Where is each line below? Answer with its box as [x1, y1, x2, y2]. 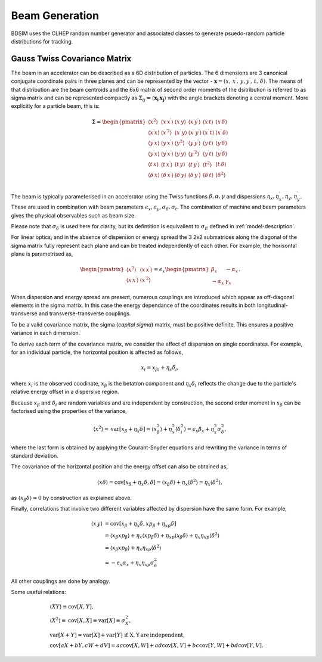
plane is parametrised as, [11, 250, 73, 257]
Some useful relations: [11, 588, 66, 595]
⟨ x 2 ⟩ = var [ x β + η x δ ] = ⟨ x [93, 425, 157, 434]
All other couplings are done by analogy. [11, 577, 110, 585]
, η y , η [282, 193, 298, 201]
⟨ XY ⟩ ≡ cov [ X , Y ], [49, 604, 94, 610]
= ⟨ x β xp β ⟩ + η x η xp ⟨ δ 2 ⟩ [104, 543, 162, 552]
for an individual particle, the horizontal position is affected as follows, [11, 349, 184, 356]
